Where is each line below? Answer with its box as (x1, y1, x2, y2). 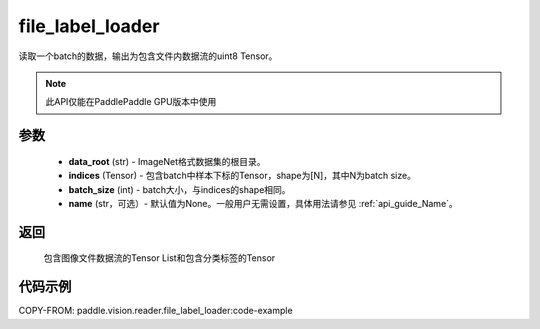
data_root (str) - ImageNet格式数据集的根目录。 (68, 155, 266, 167)
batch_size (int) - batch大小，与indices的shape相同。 (68, 183, 291, 195)
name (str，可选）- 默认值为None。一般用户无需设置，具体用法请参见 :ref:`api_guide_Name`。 (68, 197, 459, 209)
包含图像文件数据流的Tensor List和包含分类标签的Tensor (43, 252, 276, 264)
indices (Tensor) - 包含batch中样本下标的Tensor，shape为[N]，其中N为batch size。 (68, 170, 417, 182)
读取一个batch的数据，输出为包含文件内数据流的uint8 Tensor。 (18, 50, 278, 62)
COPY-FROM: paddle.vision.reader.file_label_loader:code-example (18, 305, 294, 317)
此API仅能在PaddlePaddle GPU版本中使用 (45, 96, 217, 108)
